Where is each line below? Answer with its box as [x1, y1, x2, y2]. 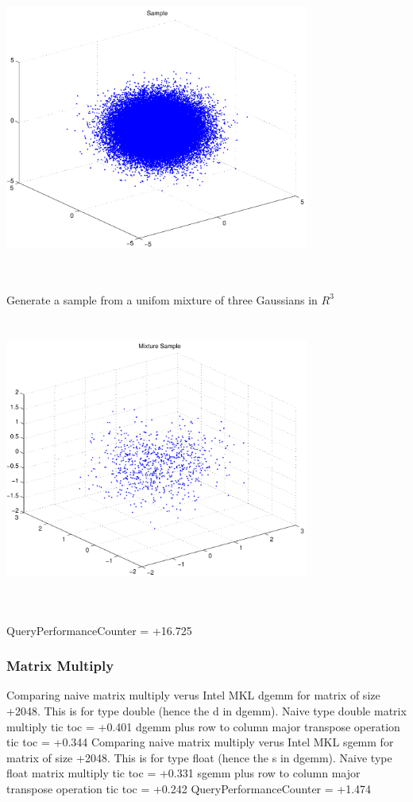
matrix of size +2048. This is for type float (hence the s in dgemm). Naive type [6, 749, 392, 765]
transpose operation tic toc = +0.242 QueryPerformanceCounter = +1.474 [6, 781, 372, 797]
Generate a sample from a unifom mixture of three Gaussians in [6, 291, 318, 308]
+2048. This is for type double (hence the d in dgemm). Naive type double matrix [6, 703, 407, 719]
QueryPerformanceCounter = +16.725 [6, 622, 192, 638]
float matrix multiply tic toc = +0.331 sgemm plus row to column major [6, 765, 361, 781]
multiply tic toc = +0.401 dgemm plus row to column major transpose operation [6, 718, 400, 734]
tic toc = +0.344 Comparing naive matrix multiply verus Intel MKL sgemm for [6, 734, 394, 750]
